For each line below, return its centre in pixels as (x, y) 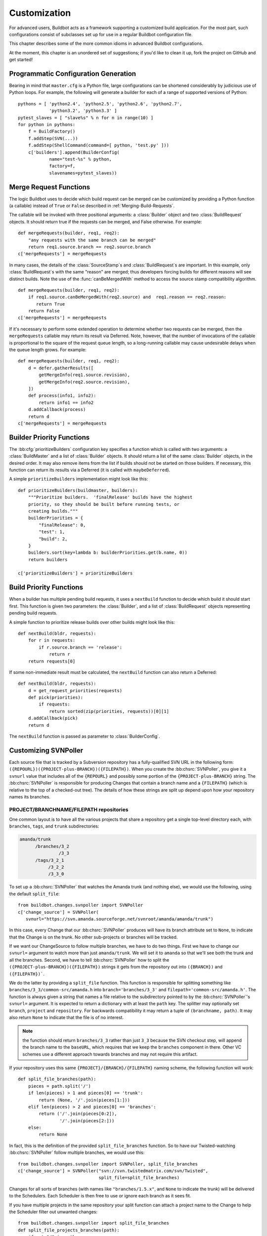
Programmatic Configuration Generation (72, 73)
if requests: (54, 704)
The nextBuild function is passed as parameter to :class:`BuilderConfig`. (85, 736)
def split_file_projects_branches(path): (69, 1230)
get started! (21, 60)
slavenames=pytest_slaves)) (83, 173)
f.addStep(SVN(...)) (53, 138)
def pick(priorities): (56, 698)
